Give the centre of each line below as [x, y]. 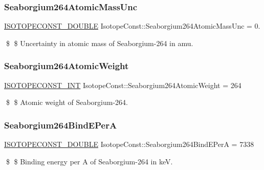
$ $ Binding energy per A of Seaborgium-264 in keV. [89, 161]
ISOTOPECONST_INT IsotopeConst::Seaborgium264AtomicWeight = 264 [123, 85]
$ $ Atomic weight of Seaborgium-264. [67, 102]
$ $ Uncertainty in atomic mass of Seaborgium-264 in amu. [100, 43]
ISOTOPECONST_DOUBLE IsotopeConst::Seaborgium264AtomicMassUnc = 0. [132, 26]
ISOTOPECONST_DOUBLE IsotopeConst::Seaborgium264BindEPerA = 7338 [129, 144]
